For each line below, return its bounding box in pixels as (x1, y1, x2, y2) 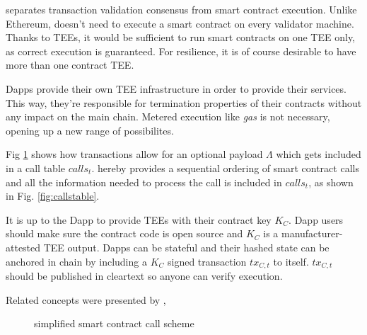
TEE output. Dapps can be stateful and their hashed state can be (43, 239, 330, 254)
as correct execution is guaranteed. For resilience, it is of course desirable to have (6, 43, 356, 58)
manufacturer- (281, 226, 343, 241)
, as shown (308, 174, 354, 189)
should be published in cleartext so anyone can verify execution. (6, 268, 283, 283)
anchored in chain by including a (6, 254, 147, 268)
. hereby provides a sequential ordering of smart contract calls (91, 160, 359, 175)
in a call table (6, 160, 65, 175)
